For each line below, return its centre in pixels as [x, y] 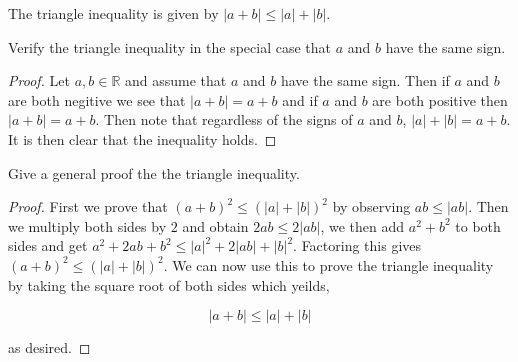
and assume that [176, 80]
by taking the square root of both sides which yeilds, [169, 284]
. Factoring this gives [357, 245]
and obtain [215, 225]
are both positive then [440, 99]
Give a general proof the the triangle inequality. [154, 172]
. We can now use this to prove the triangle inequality [328, 264]
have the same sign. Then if [365, 80]
